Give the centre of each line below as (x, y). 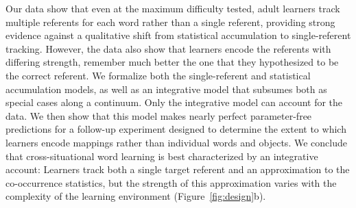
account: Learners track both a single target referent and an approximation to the (178, 169)
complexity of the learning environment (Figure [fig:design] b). (136, 196)
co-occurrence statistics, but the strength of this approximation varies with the (171, 182)
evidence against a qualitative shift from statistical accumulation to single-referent (178, 35)
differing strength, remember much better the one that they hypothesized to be (172, 62)
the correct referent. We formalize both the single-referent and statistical (158, 75)
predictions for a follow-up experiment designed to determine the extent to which (176, 129)
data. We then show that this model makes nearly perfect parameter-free (159, 115)
